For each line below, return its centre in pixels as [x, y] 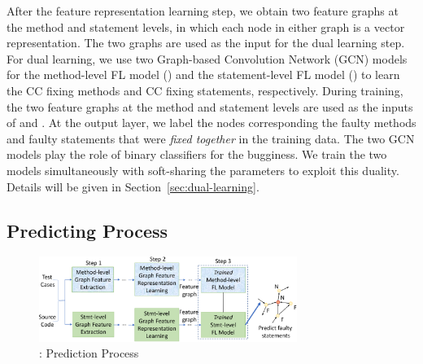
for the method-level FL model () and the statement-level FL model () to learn [203, 75]
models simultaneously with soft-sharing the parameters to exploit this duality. [203, 170]
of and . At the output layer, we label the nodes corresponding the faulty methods [211, 123]
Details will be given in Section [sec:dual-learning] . [133, 186]
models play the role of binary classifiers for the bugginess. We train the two [197, 154]
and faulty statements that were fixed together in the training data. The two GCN [211, 138]
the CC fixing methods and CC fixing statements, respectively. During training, [205, 90]
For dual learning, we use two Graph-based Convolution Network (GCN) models [207, 58]
